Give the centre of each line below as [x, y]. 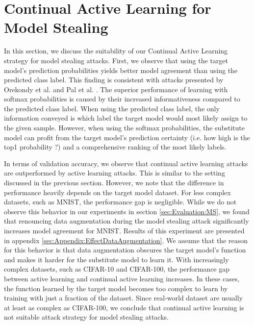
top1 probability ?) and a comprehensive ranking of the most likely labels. [115, 147]
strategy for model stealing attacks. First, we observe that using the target [116, 60]
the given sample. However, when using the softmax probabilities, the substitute [124, 128]
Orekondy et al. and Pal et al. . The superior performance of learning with [116, 89]
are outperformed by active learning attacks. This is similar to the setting [114, 173]
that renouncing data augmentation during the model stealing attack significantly [127, 221]
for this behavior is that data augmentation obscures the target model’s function [125, 250]
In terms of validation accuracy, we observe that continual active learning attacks [126, 163]
